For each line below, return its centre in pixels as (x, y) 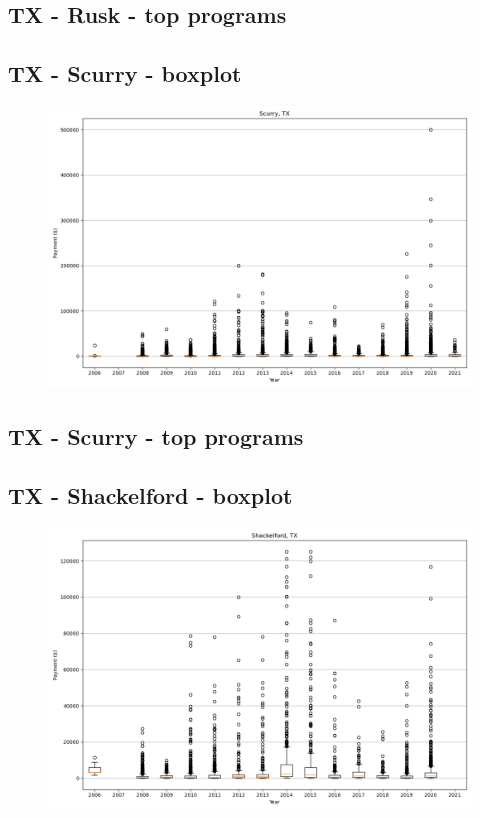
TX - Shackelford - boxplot (150, 495)
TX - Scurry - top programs (156, 436)
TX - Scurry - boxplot (125, 73)
